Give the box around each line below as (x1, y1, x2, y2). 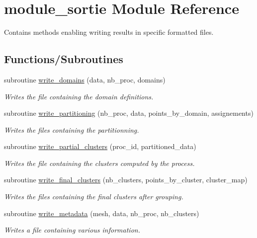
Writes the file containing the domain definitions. (4, 91, 154, 101)
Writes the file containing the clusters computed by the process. (4, 158, 195, 168)
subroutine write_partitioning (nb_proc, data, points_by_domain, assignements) (4, 108, 254, 118)
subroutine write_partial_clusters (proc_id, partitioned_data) (4, 141, 196, 152)
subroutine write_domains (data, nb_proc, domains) (4, 74, 166, 84)
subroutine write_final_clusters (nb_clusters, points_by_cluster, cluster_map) (4, 174, 248, 185)
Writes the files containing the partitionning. (4, 124, 139, 135)
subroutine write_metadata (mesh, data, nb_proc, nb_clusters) (4, 208, 199, 218)
